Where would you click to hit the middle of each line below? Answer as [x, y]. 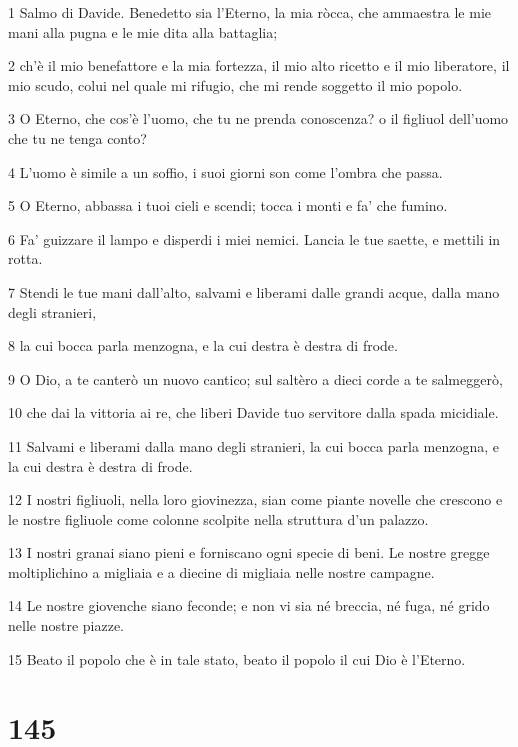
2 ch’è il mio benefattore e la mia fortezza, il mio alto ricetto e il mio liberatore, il [259, 65]
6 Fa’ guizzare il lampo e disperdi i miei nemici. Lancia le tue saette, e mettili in [254, 238]
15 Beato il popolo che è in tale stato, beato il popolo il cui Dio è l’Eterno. [237, 658]
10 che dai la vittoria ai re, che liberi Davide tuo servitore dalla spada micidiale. [253, 412]
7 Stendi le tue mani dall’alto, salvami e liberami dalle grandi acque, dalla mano [254, 291]
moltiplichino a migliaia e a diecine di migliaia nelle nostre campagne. [221, 571]
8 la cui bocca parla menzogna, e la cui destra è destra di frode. [203, 345]
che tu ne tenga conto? [77, 137]
